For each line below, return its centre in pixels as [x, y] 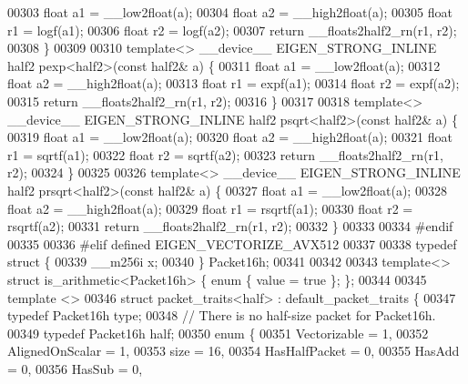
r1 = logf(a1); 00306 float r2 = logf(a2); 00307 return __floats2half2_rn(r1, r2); [232, 30]
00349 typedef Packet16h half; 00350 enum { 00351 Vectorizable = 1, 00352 [218, 333]
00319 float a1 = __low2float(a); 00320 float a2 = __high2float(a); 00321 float [230, 137]
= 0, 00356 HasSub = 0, [75, 368]
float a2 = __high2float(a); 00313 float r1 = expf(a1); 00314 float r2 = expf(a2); [234, 83]
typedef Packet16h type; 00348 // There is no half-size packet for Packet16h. [222, 315]
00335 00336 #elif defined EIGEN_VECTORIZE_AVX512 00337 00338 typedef [232, 243]
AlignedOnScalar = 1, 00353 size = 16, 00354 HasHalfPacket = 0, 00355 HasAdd [234, 351]
